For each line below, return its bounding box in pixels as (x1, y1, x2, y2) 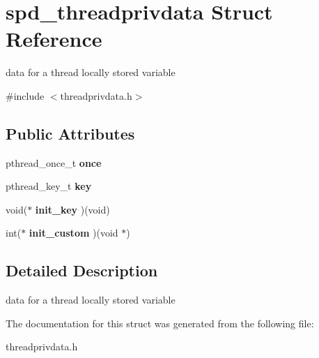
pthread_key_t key (6, 179, 92, 193)
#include (6, 88, 45, 103)
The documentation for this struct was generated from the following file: (6, 315, 314, 330)
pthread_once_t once (6, 155, 102, 170)
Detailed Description (6, 260, 158, 281)
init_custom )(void (29, 225, 118, 240)
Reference (6, 24, 102, 53)
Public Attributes (6, 122, 135, 144)
